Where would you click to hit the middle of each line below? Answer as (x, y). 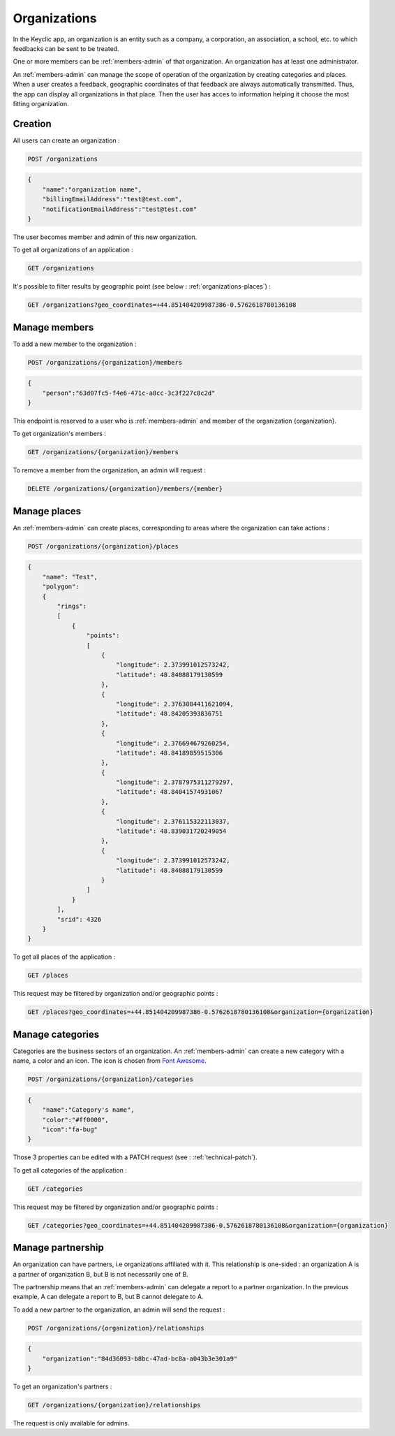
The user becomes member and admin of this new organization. (105, 237)
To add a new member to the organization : (75, 344)
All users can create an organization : (66, 140)
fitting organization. (41, 103)
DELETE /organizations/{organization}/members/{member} (125, 489)
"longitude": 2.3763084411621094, (174, 704)
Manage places (47, 511)
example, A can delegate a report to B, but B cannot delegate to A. (108, 1297)
